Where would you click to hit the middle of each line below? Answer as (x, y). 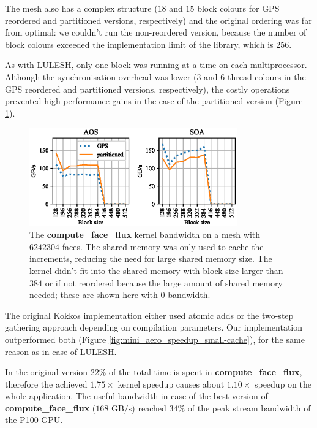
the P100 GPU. (34, 420)
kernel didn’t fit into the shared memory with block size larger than (156, 270)
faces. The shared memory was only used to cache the (163, 246)
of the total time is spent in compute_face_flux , (206, 372)
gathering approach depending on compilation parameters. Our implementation (154, 327)
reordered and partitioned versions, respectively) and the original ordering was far (158, 20)
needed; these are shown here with (94, 295)
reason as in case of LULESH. (61, 351)
